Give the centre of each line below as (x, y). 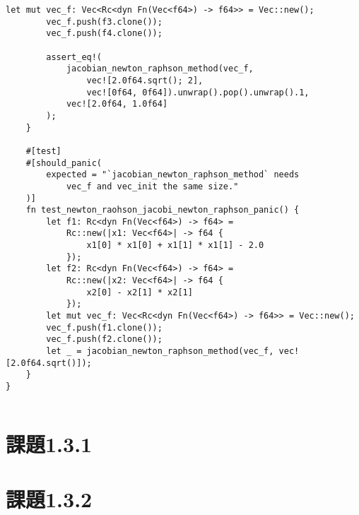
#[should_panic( (64, 163)
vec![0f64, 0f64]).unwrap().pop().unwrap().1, (198, 92)
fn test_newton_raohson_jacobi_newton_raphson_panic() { (163, 210)
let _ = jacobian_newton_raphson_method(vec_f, (160, 351)
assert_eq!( (74, 57)
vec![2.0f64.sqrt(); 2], (145, 80)
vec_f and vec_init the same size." (152, 186)
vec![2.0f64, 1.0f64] (117, 104)
